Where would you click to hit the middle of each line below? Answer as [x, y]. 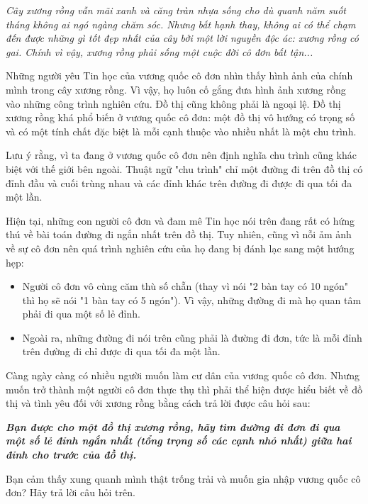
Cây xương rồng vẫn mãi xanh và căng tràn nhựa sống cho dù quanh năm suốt [176, 10]
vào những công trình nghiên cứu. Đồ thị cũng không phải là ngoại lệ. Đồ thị [173, 103]
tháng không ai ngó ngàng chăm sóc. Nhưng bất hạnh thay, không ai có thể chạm [181, 24]
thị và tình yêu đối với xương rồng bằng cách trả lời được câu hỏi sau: [158, 403]
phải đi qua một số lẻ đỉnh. [81, 314]
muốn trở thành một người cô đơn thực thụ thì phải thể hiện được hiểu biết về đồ [184, 389]
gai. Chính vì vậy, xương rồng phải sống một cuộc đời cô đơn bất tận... [160, 51]
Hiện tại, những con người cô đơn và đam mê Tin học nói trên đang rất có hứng [180, 220]
